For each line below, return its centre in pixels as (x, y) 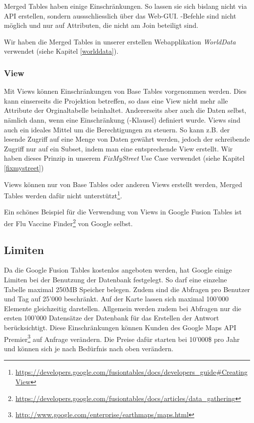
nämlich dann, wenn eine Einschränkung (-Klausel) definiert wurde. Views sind (122, 119)
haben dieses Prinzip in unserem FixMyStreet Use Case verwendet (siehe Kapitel (124, 158)
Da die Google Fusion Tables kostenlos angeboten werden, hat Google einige (118, 270)
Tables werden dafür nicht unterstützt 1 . (63, 195)
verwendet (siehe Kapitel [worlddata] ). (61, 51)
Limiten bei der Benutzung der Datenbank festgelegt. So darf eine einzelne (116, 280)
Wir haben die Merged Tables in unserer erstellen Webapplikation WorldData (120, 41)
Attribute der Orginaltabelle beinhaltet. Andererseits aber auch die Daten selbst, (125, 110)
